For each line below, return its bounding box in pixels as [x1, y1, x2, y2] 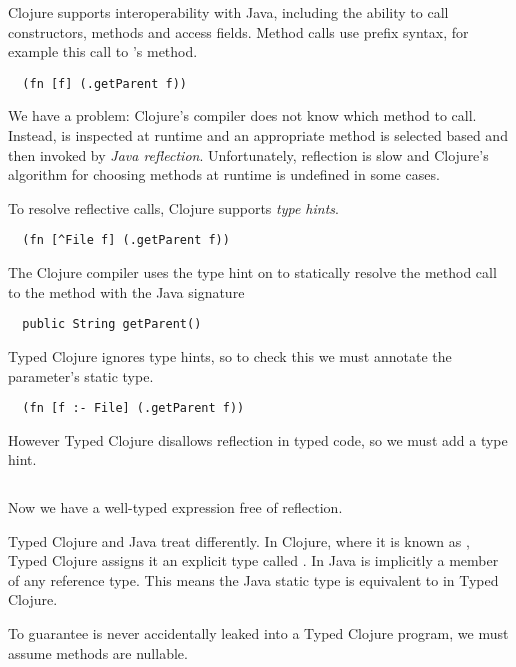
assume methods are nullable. [8, 642, 188, 663]
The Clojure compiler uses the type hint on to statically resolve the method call [8, 262, 497, 283]
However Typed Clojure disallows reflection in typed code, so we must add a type [8, 429, 508, 450]
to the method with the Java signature [8, 281, 245, 302]
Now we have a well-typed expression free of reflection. [8, 496, 343, 517]
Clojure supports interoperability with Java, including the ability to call [8, 2, 449, 22]
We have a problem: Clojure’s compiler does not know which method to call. [8, 105, 477, 126]
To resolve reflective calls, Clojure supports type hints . [8, 197, 339, 218]
